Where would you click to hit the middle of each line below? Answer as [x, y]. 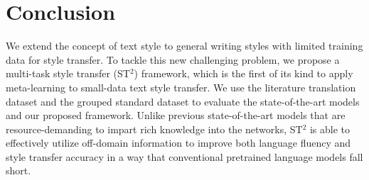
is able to [330, 129]
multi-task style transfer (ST [68, 73]
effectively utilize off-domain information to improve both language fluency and [178, 143]
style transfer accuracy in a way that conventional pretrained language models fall [184, 156]
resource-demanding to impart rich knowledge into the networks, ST [154, 129]
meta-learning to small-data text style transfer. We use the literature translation [181, 87]
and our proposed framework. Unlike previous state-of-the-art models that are [176, 115]
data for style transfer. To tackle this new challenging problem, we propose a [173, 59]
